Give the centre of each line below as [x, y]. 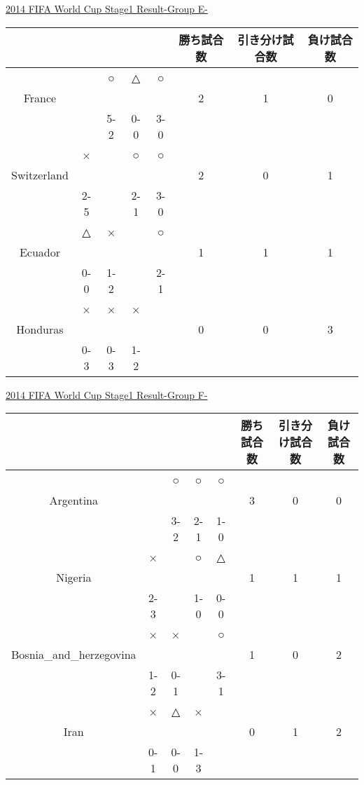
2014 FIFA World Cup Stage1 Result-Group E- [107, 8]
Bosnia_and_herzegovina [74, 655]
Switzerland [40, 175]
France [40, 97]
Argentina [73, 500]
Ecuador [40, 252]
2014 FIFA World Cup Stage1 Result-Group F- [107, 394]
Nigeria [74, 578]
